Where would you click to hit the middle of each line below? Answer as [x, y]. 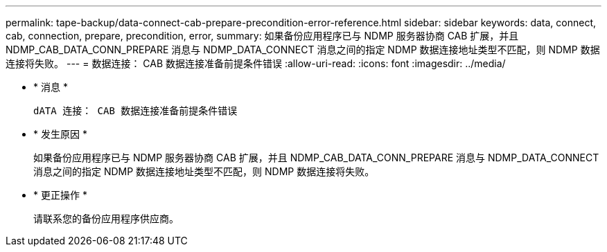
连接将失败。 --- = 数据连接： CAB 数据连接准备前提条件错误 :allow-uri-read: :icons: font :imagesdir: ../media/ [256, 63]
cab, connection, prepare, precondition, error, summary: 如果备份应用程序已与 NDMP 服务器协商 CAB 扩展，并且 [262, 36]
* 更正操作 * [60, 195]
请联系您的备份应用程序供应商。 [106, 218]
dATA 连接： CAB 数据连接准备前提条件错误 [135, 111]
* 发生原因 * [60, 134]
